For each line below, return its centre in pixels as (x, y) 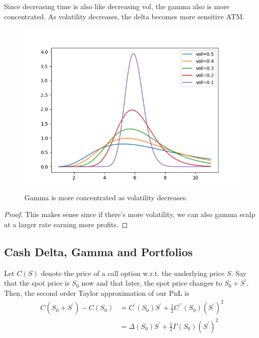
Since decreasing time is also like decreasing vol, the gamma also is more (117, 6)
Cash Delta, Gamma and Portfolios (99, 251)
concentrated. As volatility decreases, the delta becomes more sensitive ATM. (124, 16)
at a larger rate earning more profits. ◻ (66, 224)
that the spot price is (37, 283)
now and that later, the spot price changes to (152, 283)
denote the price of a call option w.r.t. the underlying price (133, 273)
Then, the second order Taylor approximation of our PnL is (97, 293)
